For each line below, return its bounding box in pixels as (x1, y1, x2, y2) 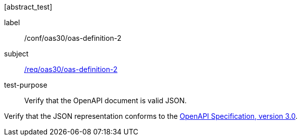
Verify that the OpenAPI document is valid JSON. (24, 96, 187, 105)
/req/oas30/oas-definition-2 (24, 65, 118, 74)
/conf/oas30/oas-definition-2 (24, 34, 122, 42)
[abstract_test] (4, 3, 53, 11)
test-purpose (4, 81, 47, 89)
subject (4, 49, 29, 58)
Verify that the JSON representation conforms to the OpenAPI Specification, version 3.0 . (4, 112, 298, 120)
